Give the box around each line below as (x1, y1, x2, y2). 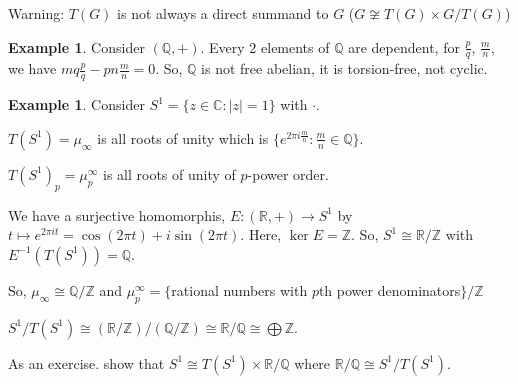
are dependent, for (348, 36, 460, 57)
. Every (200, 36, 245, 57)
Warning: (8, 3, 65, 23)
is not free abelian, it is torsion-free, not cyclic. (201, 58, 488, 79)
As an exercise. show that (8, 352, 165, 373)
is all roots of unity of (103, 163, 236, 184)
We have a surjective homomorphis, (8, 204, 226, 225)
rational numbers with (171, 279, 308, 300)
